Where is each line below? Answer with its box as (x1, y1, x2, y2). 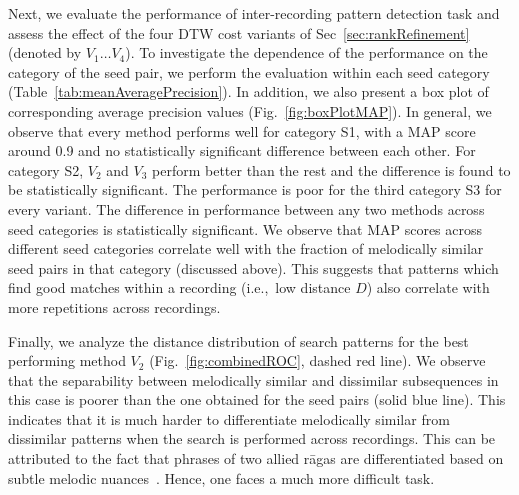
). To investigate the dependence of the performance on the (125, 42, 488, 63)
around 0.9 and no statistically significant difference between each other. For (8, 140, 476, 161)
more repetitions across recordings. (8, 296, 221, 317)
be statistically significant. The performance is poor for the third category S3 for (8, 179, 502, 200)
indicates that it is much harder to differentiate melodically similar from (8, 408, 450, 429)
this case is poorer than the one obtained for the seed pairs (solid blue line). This (8, 389, 506, 410)
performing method (8, 350, 126, 371)
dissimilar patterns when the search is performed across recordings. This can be (8, 428, 496, 449)
